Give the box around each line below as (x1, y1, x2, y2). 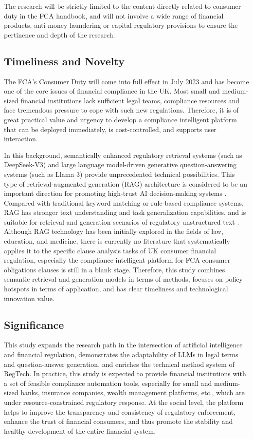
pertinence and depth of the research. (4, 29, 115, 39)
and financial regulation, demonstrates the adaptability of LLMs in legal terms (4, 349, 238, 360)
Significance (4, 317, 64, 332)
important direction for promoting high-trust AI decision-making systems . (4, 188, 227, 198)
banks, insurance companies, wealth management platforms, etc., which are (20, 387, 245, 398)
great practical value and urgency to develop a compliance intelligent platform (4, 114, 237, 124)
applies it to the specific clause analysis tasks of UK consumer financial (4, 245, 216, 255)
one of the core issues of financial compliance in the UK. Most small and (4, 86, 220, 96)
